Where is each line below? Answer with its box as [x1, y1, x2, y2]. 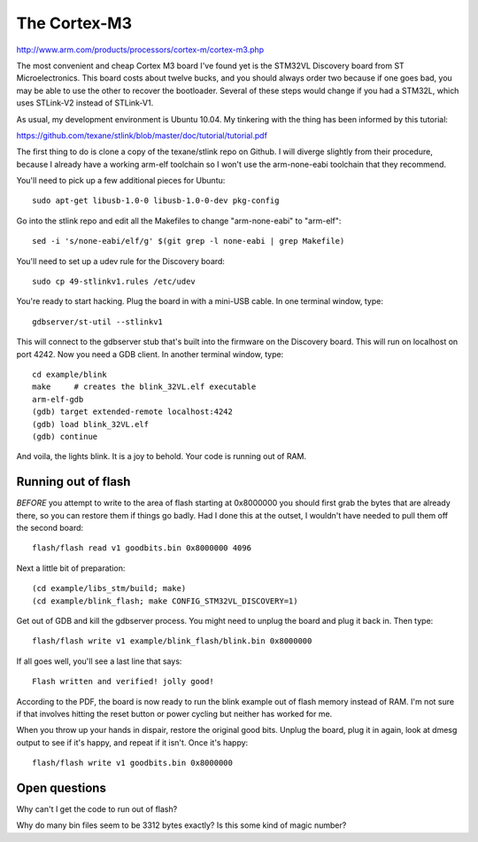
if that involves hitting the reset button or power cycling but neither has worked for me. [16, 708, 333, 719]
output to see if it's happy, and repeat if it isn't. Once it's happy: [16, 737, 249, 748]
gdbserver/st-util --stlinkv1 [32, 316, 164, 327]
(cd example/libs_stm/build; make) [32, 583, 187, 594]
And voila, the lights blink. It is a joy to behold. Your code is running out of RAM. [16, 451, 307, 462]
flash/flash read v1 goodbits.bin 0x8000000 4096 [32, 543, 252, 553]
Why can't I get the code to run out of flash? [16, 803, 178, 815]
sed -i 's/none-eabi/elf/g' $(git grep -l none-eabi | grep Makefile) [32, 236, 345, 246]
